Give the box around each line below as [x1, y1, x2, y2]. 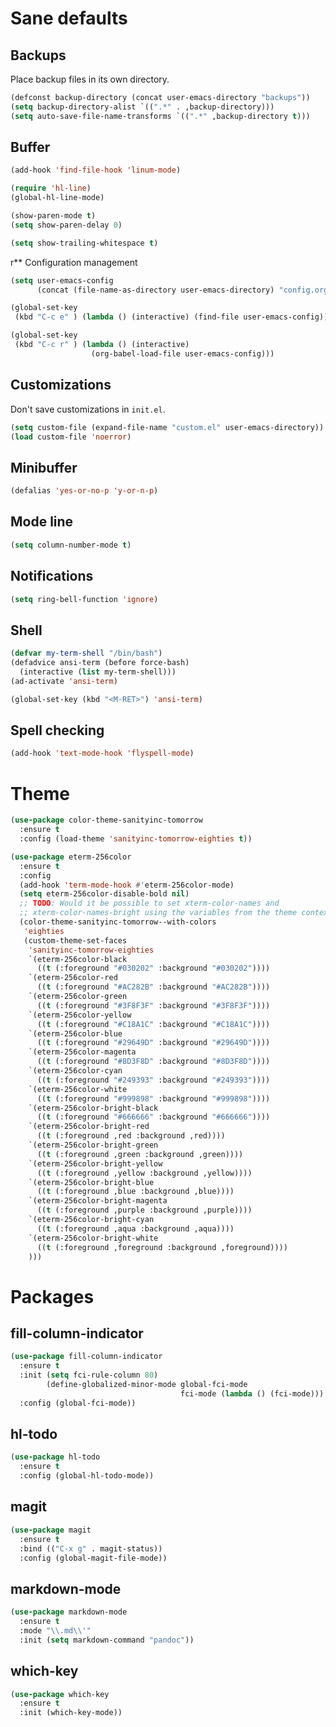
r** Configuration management [10, 256, 138, 268]
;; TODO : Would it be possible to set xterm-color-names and [19, 898, 280, 909]
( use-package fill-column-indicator [10, 1352, 163, 1362]
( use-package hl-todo [10, 1452, 101, 1462]
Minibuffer [10, 459, 78, 476]
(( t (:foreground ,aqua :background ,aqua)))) [36, 1223, 235, 1234]
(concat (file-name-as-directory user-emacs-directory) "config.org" [36, 285, 333, 295]
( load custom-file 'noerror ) [10, 432, 132, 442]
